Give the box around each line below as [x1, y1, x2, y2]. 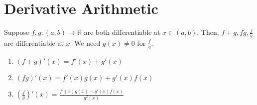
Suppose [4, 27, 29, 37]
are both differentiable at [84, 27, 160, 37]
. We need [70, 37, 101, 48]
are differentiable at [4, 37, 64, 48]
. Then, [197, 27, 219, 37]
